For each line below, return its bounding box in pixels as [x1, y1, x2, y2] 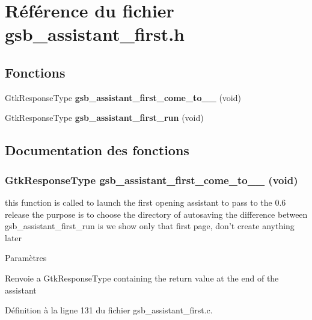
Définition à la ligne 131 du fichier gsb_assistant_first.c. [5, 304, 213, 316]
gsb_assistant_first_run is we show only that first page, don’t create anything [5, 220, 295, 232]
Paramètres [5, 251, 47, 264]
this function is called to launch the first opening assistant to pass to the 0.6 [5, 195, 286, 208]
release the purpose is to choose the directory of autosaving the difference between [5, 208, 308, 220]
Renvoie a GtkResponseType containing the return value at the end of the [5, 271, 279, 284]
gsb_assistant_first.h [5, 22, 185, 46]
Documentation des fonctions [5, 141, 189, 159]
